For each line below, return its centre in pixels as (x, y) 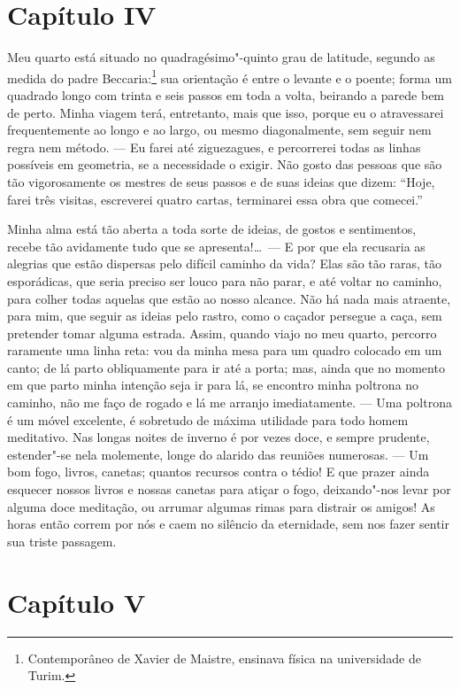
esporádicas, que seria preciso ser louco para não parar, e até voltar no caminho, (225, 280)
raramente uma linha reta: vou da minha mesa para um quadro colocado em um (225, 350)
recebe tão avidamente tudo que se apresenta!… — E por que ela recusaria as (216, 246)
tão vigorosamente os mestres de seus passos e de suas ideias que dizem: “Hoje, (221, 181)
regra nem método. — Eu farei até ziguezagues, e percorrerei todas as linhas (214, 147)
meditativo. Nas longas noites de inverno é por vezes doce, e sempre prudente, (218, 437)
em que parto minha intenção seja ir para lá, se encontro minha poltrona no (213, 385)
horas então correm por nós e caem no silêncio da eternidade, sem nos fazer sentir (228, 524)
